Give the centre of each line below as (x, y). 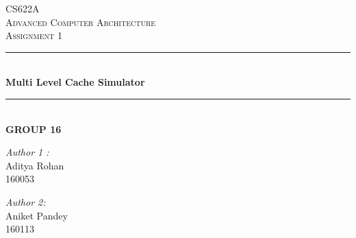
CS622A (23, 8)
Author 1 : (27, 152)
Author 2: (26, 201)
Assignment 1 (34, 35)
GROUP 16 (34, 129)
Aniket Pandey (37, 215)
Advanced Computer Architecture (81, 22)
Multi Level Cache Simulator (75, 82)
